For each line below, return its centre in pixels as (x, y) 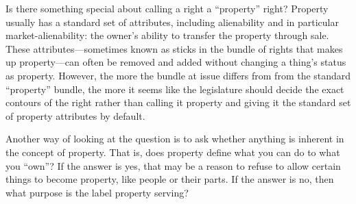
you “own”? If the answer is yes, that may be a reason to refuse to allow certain (173, 165)
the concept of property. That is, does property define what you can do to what (173, 152)
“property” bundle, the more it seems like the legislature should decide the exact (175, 89)
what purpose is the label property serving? (97, 192)
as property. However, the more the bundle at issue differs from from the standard (178, 75)
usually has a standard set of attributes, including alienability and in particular (172, 22)
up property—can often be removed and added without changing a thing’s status (176, 62)
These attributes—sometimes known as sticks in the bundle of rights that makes (174, 48)
